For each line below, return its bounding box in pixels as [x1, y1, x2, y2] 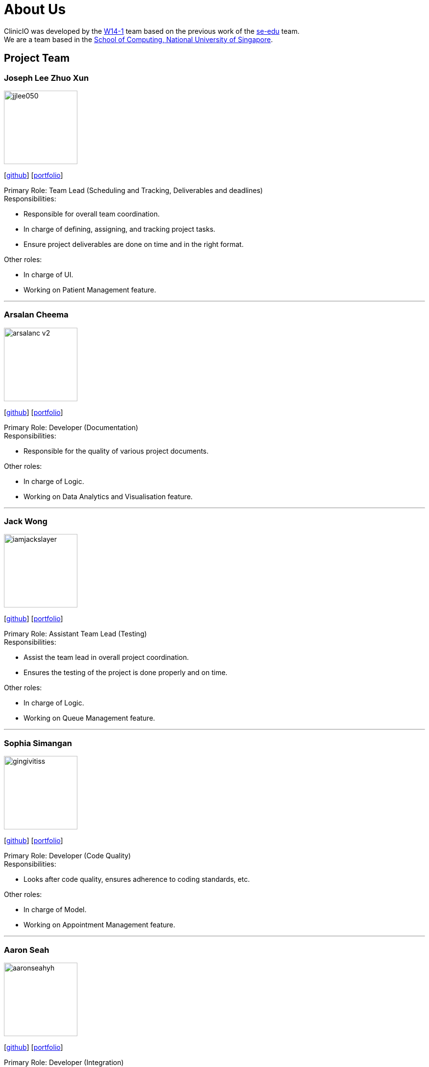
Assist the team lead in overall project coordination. [24, 653, 189, 662]
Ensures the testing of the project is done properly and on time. [24, 668, 228, 677]
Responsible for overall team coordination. [24, 209, 160, 218]
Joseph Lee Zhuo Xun [4, 73, 89, 83]
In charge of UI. [24, 270, 73, 279]
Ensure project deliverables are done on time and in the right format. [24, 240, 244, 248]
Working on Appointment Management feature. [24, 921, 175, 929]
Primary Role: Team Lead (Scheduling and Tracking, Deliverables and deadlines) [4, 186, 263, 194]
